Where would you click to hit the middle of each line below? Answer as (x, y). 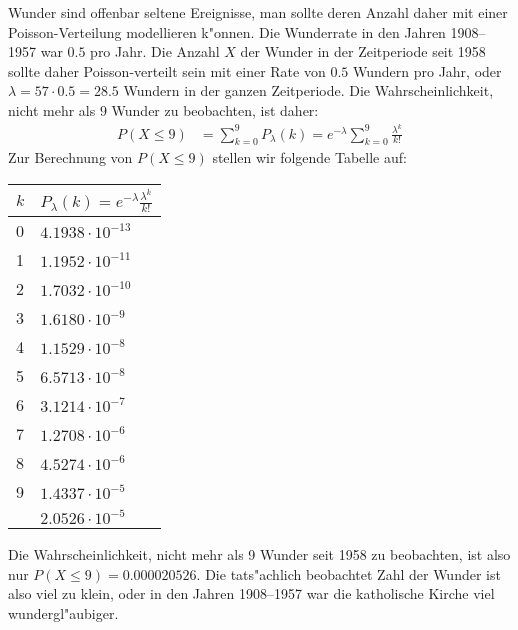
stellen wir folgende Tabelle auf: (309, 157)
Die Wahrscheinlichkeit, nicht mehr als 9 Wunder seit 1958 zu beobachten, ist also (259, 554)
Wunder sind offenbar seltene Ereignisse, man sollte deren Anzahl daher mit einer (258, 12)
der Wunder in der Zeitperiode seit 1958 (363, 51)
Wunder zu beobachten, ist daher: (215, 109)
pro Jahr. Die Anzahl (155, 51)
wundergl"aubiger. (63, 612)
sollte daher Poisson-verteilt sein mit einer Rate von (167, 70)
